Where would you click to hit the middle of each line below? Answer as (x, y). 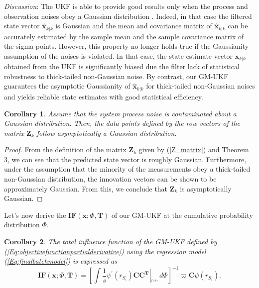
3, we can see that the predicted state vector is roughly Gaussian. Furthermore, (125, 159)
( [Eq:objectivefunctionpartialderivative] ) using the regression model (105, 251)
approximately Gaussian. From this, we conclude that (86, 188)
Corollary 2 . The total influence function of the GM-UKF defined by (111, 241)
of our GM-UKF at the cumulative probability (182, 215)
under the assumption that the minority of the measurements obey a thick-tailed (127, 169)
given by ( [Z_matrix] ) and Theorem (194, 149)
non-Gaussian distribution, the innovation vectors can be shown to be (110, 179)
